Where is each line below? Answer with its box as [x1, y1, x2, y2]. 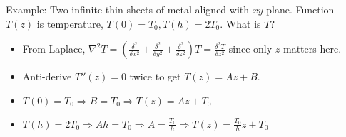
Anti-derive [22, 69, 72, 84]
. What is [220, 16, 261, 31]
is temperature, [36, 16, 103, 31]
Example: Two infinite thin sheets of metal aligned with [6, 2, 250, 16]
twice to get [129, 69, 181, 84]
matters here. [283, 41, 342, 56]
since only [228, 41, 273, 56]
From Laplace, [22, 41, 86, 56]
